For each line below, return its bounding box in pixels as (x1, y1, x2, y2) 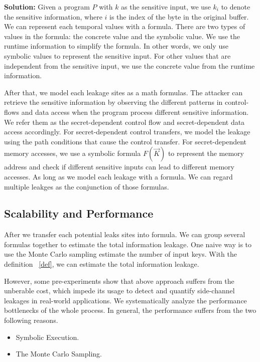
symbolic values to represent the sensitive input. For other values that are (4, 50, 231, 61)
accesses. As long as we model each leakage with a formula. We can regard (4, 171, 233, 182)
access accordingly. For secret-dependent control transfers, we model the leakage (4, 126, 250, 137)
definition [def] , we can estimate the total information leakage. (4, 259, 199, 269)
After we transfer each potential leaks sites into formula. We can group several (4, 229, 245, 240)
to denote (221, 2, 250, 12)
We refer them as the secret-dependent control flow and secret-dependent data (4, 116, 245, 127)
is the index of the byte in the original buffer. (109, 11, 249, 22)
